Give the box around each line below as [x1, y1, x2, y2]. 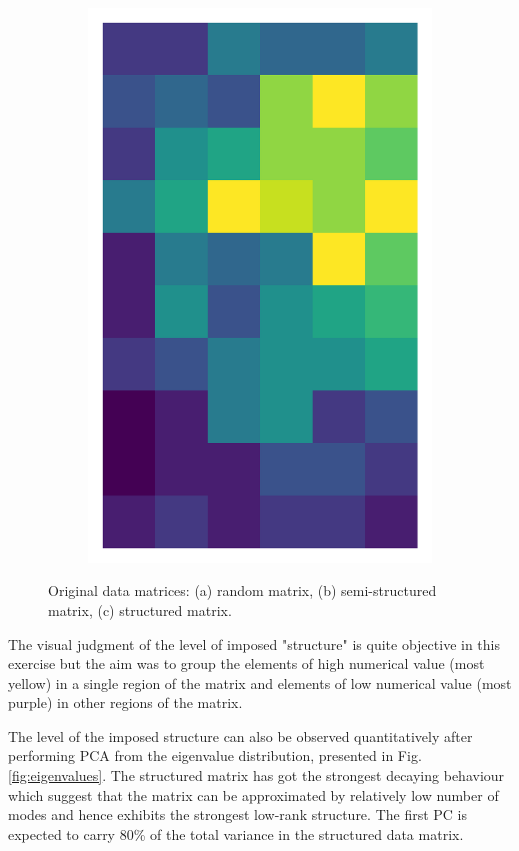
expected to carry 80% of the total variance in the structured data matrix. [8, 823, 464, 844]
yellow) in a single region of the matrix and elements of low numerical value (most [8, 672, 512, 693]
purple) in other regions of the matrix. [8, 692, 243, 713]
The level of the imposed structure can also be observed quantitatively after [8, 725, 473, 746]
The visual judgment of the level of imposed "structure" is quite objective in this [8, 633, 500, 654]
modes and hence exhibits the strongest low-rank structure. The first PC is [8, 804, 468, 825]
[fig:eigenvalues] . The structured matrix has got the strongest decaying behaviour [8, 765, 505, 786]
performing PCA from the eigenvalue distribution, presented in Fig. [8, 745, 422, 766]
